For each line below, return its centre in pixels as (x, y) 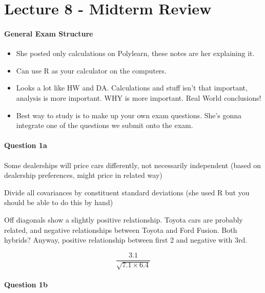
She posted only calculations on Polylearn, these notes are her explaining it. (135, 53)
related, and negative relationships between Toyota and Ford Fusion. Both (121, 230)
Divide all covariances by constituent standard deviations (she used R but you (127, 192)
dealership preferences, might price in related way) (83, 175)
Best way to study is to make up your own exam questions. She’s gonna (129, 115)
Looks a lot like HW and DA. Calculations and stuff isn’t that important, (132, 88)
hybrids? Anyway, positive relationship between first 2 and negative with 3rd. (126, 240)
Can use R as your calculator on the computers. (91, 70)
